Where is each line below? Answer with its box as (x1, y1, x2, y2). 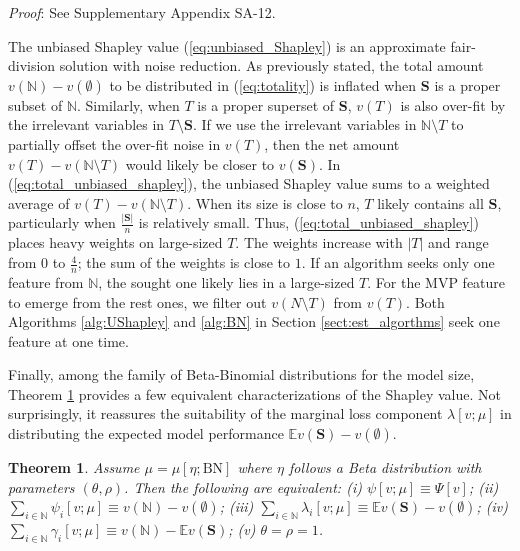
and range (428, 232, 489, 253)
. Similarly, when (76, 94, 180, 115)
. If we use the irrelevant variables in (192, 114, 417, 135)
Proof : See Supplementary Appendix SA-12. (8, 2, 276, 22)
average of (8, 192, 70, 213)
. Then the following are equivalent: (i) (124, 476, 362, 497)
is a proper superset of (197, 94, 335, 115)
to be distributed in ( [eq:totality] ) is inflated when (109, 74, 417, 95)
